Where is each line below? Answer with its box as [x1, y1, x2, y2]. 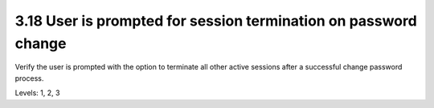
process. [14, 73, 44, 83]
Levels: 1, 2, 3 [14, 88, 60, 98]
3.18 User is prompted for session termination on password [14, 12, 417, 30]
